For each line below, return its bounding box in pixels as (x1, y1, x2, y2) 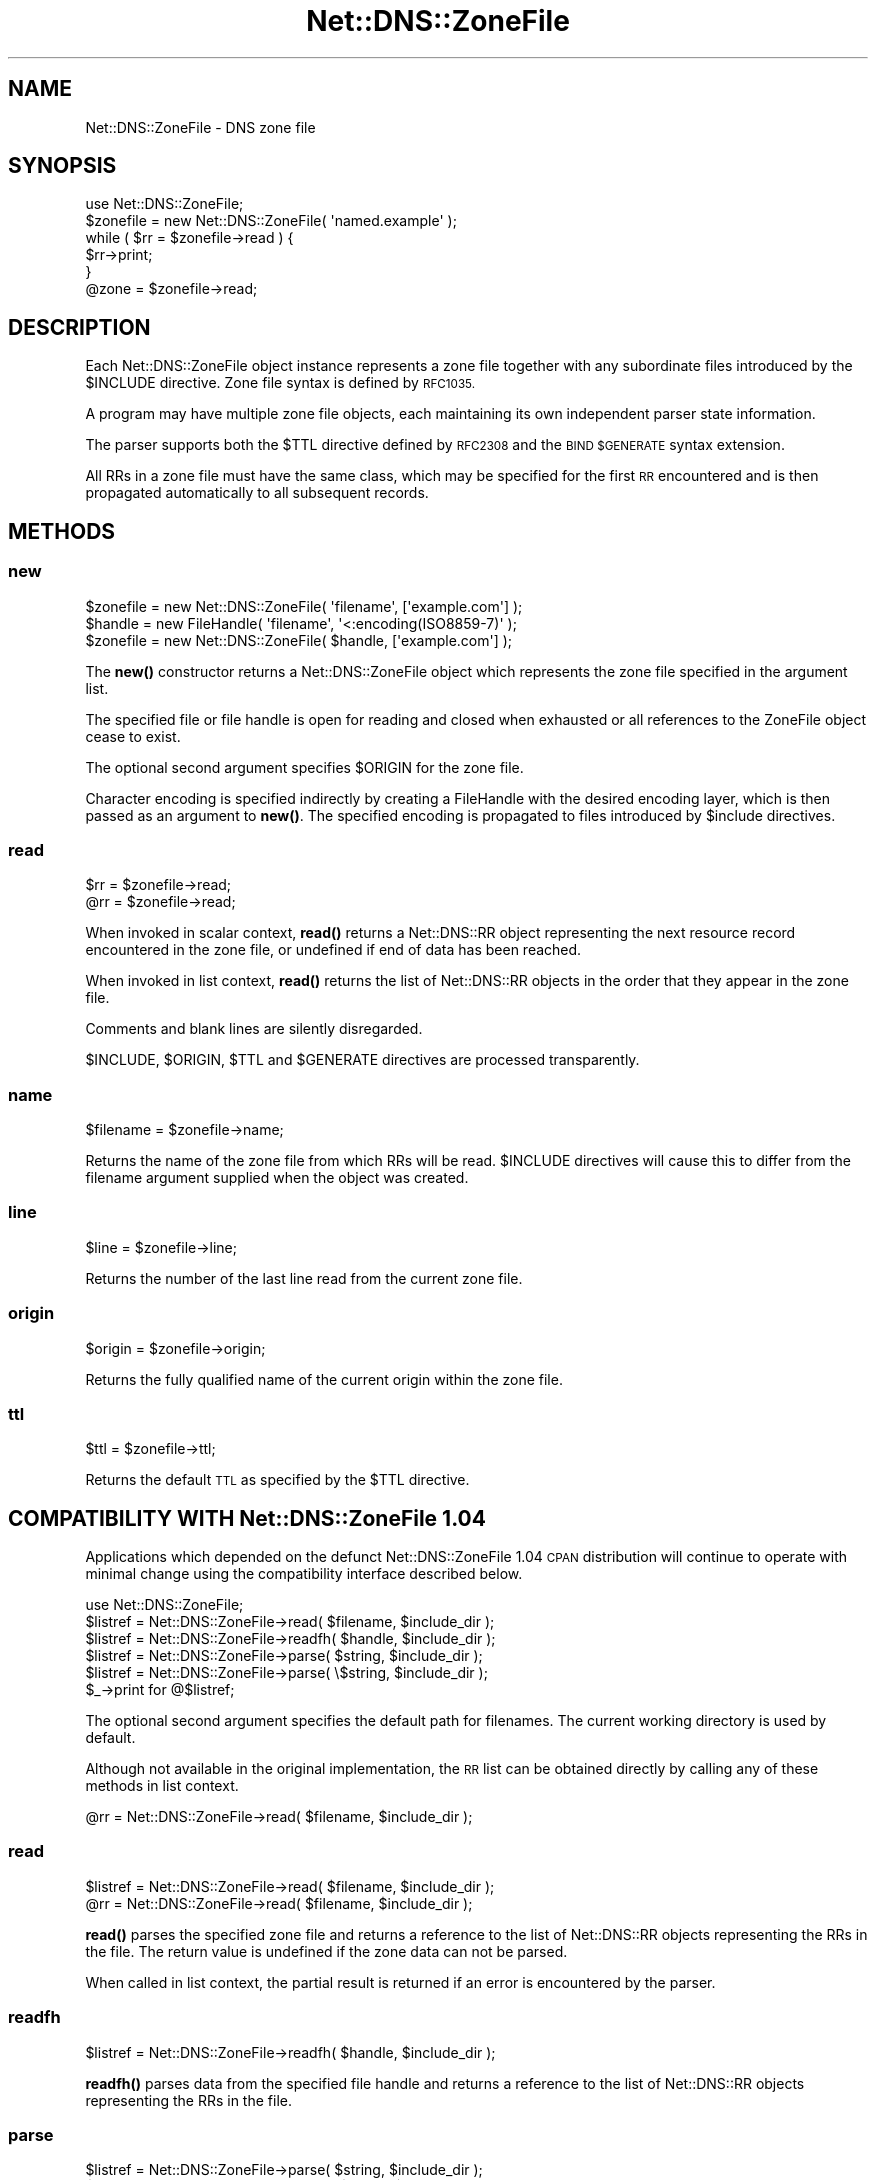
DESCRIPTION (8, 314, 151, 340)
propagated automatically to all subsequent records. (85, 484, 429, 502)
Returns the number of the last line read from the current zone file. (85, 1269, 523, 1287)
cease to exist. (85, 727, 181, 745)
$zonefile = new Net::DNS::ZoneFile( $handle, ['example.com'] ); (85, 631, 513, 649)
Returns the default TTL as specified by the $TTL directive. (85, 1471, 470, 1489)
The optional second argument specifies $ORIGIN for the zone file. (85, 758, 524, 776)
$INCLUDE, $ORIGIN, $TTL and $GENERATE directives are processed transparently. (85, 1051, 640, 1069)
